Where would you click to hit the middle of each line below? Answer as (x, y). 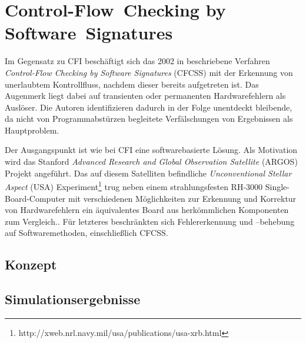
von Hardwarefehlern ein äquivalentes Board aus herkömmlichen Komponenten (147, 210)
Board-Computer (35, 198)
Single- (277, 186)
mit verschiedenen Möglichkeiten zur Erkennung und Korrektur (182, 198)
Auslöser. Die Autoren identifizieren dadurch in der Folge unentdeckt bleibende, (149, 107)
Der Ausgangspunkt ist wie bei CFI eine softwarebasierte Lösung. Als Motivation (151, 150)
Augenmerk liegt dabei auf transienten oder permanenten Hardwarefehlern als (145, 96)
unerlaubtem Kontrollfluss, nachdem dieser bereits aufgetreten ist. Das (132, 84)
